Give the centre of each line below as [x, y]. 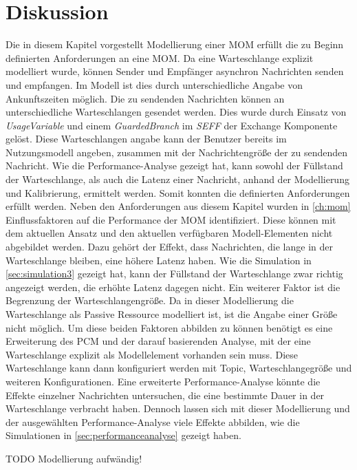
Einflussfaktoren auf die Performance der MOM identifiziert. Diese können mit [171, 219]
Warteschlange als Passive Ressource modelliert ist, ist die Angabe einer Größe [172, 314]
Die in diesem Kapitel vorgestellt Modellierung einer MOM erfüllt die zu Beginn [175, 44]
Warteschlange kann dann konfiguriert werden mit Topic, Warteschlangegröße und [179, 368]
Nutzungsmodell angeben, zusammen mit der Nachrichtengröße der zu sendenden [176, 152]
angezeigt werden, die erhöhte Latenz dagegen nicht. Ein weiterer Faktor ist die [173, 287]
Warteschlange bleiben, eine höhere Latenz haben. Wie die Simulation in [159, 260]
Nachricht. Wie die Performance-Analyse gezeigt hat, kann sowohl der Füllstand [174, 165]
